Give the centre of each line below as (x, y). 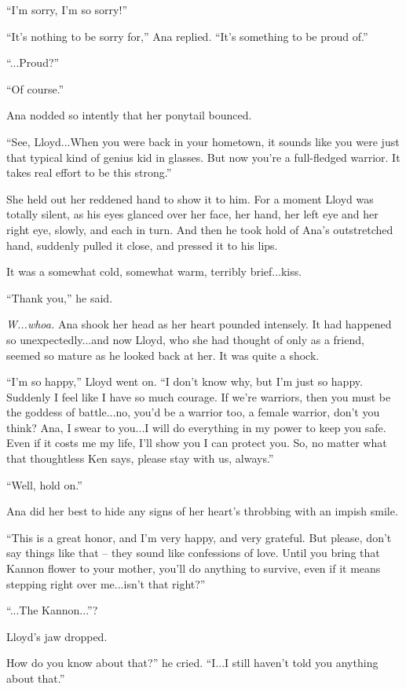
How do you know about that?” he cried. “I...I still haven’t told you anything (192, 663)
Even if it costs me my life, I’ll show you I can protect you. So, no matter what (197, 443)
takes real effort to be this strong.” (89, 172)
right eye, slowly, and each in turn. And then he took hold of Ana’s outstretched (200, 229)
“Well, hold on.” (44, 484)
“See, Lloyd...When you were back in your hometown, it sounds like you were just (203, 141)
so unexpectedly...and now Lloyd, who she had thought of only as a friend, (185, 339)
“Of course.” (35, 88)
